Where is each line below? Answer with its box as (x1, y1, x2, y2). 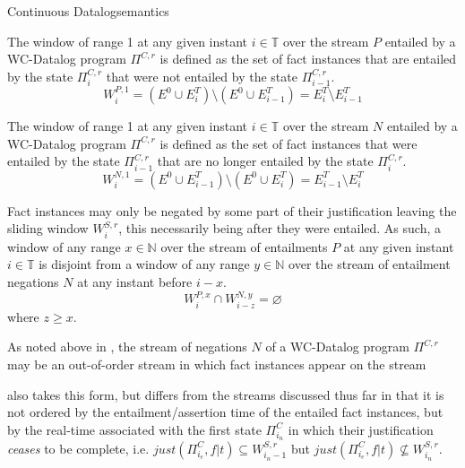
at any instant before (77, 273, 193, 291)
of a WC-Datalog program (265, 337, 409, 356)
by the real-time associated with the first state (7, 420, 262, 438)
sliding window (7, 219, 89, 238)
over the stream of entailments (160, 237, 328, 256)
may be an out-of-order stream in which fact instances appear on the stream (7, 355, 426, 374)
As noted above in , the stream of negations (7, 337, 247, 356)
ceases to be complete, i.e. (7, 438, 150, 457)
